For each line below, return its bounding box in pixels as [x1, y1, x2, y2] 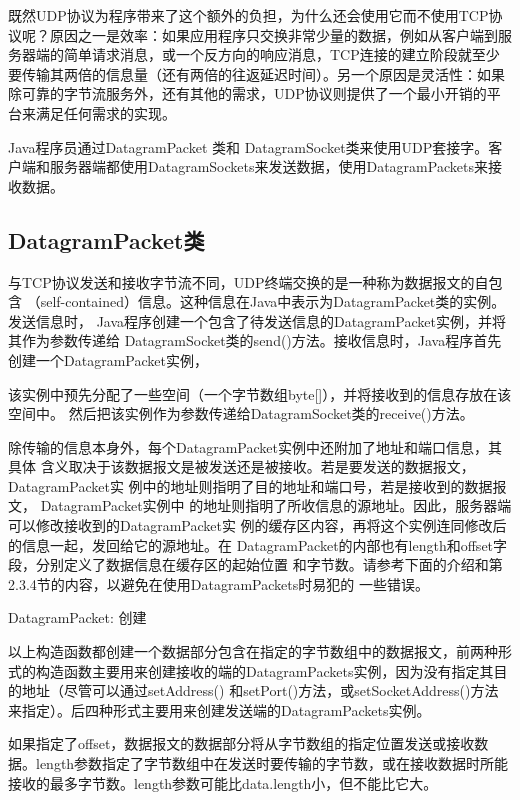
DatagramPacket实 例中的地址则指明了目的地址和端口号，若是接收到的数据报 [8, 475, 507, 496]
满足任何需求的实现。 [35, 102, 176, 123]
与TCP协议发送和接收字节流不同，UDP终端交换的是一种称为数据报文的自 [8, 271, 489, 292]
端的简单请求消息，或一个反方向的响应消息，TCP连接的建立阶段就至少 [35, 44, 500, 65]
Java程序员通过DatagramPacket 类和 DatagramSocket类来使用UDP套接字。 [8, 136, 489, 157]
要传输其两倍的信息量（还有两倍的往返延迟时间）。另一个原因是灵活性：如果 [8, 63, 505, 84]
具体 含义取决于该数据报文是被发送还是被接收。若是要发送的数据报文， [8, 456, 475, 477]
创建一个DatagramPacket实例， [8, 349, 208, 370]
